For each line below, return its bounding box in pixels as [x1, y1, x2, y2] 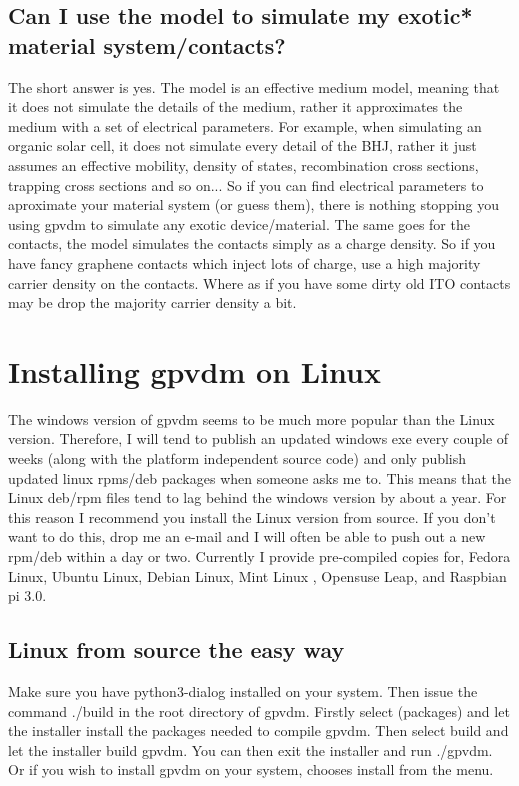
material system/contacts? [8, 29, 286, 60]
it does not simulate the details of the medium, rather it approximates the [8, 96, 463, 117]
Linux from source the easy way [8, 634, 345, 665]
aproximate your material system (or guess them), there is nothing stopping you [8, 194, 500, 215]
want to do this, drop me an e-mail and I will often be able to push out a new [8, 526, 486, 547]
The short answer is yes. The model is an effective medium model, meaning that [8, 76, 500, 97]
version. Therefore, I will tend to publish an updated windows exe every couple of [8, 428, 509, 449]
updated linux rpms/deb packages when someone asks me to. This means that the [8, 467, 511, 488]
